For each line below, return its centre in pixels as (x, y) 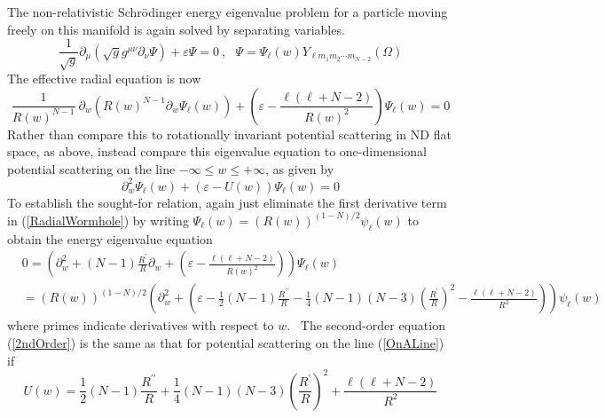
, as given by (299, 168)
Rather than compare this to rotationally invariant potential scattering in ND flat (229, 134)
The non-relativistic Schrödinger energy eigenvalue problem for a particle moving (228, 12)
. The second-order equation (366, 325)
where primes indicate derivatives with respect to (141, 325)
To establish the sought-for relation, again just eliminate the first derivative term (227, 202)
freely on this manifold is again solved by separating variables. (176, 29)
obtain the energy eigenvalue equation (110, 238)
